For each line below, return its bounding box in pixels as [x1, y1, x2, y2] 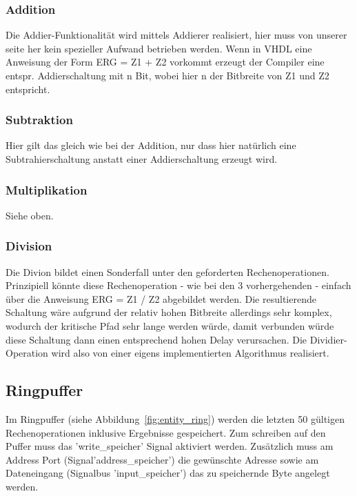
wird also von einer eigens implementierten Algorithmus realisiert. [51, 346, 329, 360]
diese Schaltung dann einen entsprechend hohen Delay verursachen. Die [6, 332, 307, 346]
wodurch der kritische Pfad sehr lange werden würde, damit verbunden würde [6, 319, 334, 333]
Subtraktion [6, 111, 73, 128]
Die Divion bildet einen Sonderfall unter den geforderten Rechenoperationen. [6, 264, 329, 279]
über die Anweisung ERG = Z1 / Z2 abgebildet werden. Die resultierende [6, 291, 316, 306]
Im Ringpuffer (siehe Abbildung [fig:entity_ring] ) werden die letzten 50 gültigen [6, 411, 345, 426]
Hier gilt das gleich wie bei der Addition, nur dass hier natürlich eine [6, 138, 296, 152]
